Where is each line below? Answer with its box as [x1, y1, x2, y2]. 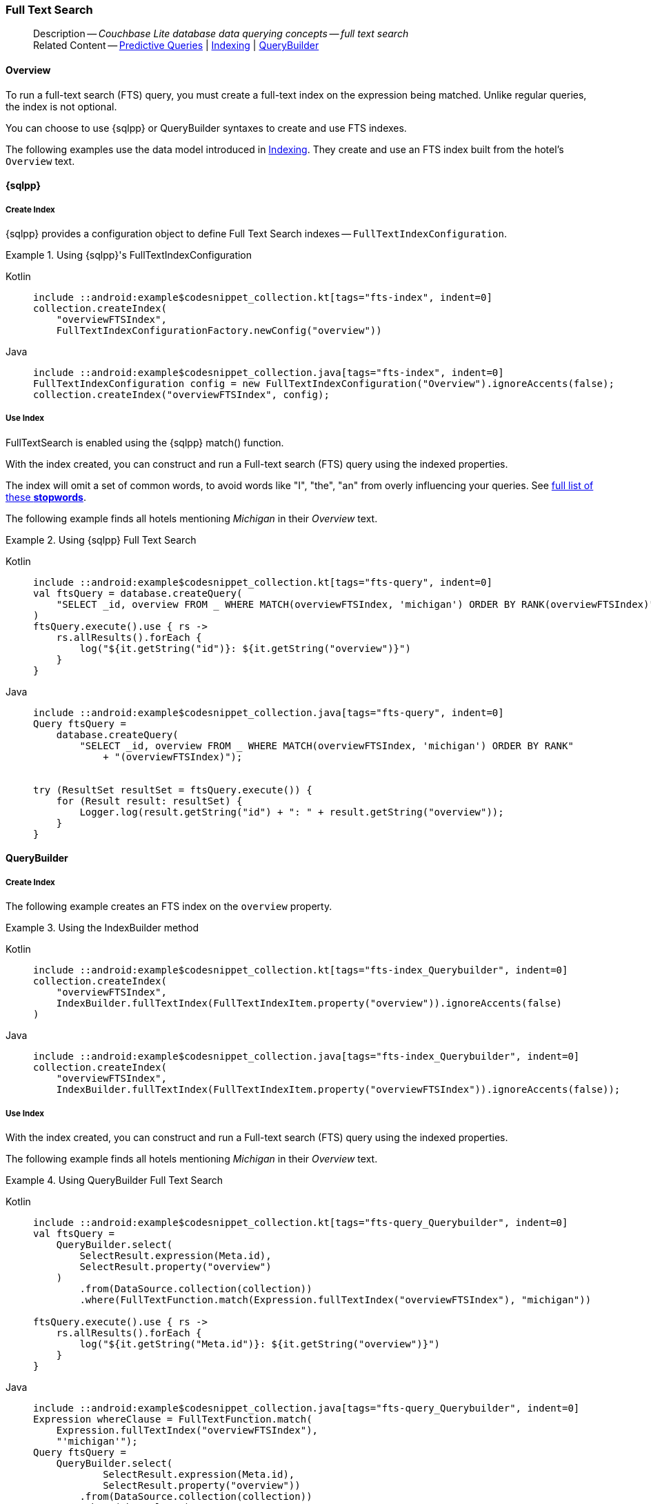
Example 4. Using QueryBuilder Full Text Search [6, 1174, 223, 1186]
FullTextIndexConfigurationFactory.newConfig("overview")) [56, 324, 382, 336]
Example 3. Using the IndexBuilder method [6, 922, 199, 934]
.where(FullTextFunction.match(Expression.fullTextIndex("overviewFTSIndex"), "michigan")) [79, 1294, 592, 1305]
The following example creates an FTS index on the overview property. [6, 900, 332, 913]
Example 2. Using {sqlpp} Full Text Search [6, 533, 197, 546]
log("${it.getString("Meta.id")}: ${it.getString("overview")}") [79, 1338, 441, 1349]
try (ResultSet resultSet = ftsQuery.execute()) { [33, 784, 312, 795]
